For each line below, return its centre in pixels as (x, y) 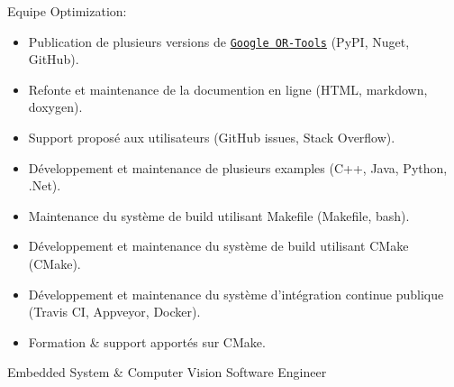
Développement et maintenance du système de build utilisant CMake (218, 246)
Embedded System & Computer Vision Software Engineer (167, 372)
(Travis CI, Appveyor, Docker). (114, 312)
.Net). (45, 185)
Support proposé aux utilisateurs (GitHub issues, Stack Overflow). (212, 138)
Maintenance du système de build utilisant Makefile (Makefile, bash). (219, 215)
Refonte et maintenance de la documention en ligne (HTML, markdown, (228, 89)
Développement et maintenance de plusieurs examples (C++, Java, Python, (238, 167)
